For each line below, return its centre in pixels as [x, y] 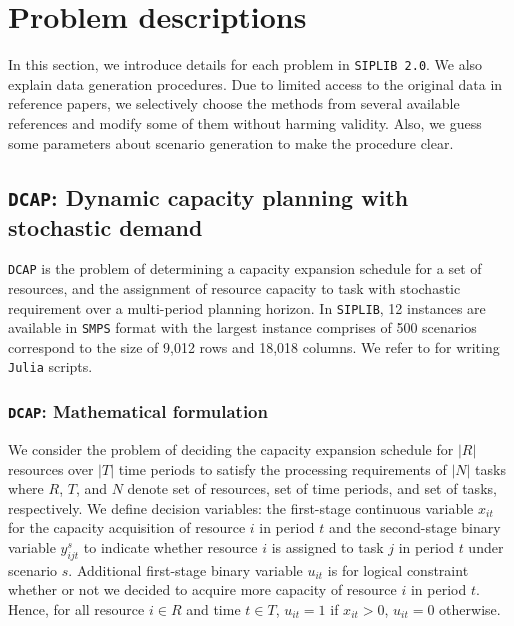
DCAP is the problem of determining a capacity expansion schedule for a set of [245, 268]
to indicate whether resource [170, 546]
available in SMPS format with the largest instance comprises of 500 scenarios [242, 327]
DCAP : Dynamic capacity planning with [208, 196]
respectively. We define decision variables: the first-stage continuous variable [241, 507]
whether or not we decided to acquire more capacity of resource [202, 589]
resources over [51, 468]
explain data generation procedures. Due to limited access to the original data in [255, 83]
